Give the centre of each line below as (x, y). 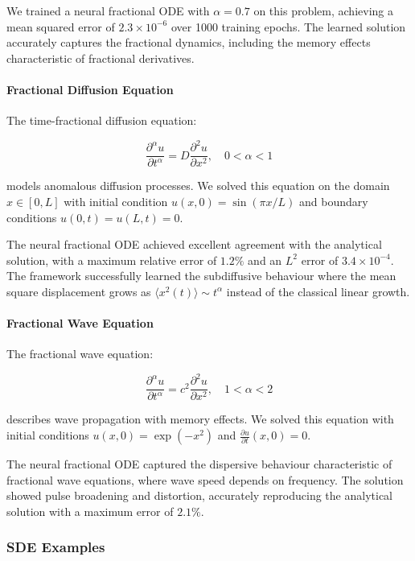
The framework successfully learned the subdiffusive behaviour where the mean (201, 276)
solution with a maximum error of (90, 511)
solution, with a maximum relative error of (112, 260)
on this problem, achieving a (323, 10)
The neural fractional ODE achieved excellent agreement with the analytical (194, 244)
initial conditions (48, 435)
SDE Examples (56, 547)
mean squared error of (61, 26)
